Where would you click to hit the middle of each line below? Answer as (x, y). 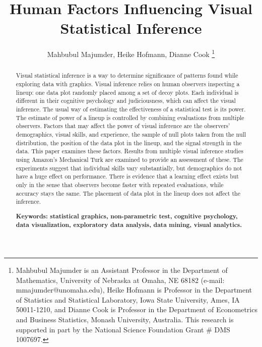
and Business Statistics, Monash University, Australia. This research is (125, 320)
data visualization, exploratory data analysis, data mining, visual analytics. (129, 225)
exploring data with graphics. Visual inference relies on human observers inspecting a (128, 84)
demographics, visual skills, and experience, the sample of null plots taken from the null (131, 134)
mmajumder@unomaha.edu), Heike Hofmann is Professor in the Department (134, 290)
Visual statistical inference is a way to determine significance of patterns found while (127, 75)
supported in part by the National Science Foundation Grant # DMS (123, 329)
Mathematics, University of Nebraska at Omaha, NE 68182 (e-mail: (120, 280)
